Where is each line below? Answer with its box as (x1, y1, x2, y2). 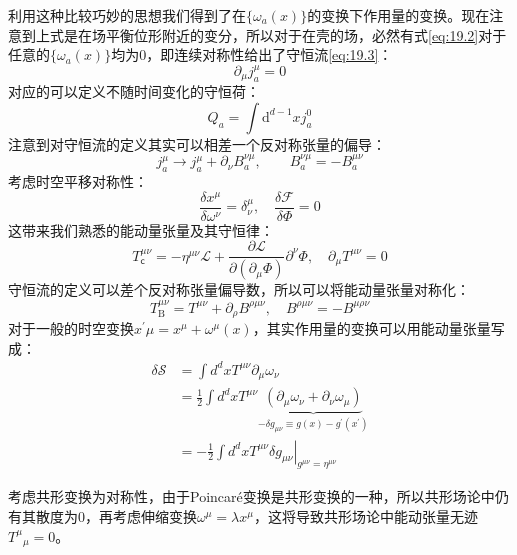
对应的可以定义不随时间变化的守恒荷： (8, 81, 260, 102)
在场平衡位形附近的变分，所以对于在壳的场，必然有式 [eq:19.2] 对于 (77, 24, 507, 45)
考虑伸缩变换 (112, 506, 197, 527)
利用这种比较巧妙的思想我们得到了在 (8, 5, 246, 25)
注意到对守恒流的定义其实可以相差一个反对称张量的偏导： (8, 133, 386, 154)
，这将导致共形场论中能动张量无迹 (253, 506, 478, 527)
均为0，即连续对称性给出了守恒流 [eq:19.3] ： (111, 44, 393, 65)
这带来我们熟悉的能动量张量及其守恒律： (8, 219, 274, 240)
